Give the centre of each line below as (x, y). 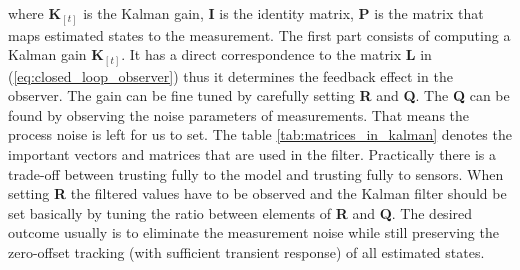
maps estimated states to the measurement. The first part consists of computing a (259, 34)
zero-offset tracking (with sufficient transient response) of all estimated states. (246, 251)
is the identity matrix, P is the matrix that (351, 13)
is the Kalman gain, (143, 13)
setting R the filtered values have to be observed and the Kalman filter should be (257, 193)
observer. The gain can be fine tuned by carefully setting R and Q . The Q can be (259, 95)
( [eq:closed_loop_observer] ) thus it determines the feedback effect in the (230, 75)
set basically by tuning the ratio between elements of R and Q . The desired (240, 212)
